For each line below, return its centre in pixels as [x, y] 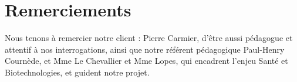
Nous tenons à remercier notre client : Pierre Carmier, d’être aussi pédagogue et [149, 38]
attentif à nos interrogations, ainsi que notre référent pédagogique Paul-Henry [145, 49]
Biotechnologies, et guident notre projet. [77, 72]
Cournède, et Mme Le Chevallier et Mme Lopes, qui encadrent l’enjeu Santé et [146, 61]
